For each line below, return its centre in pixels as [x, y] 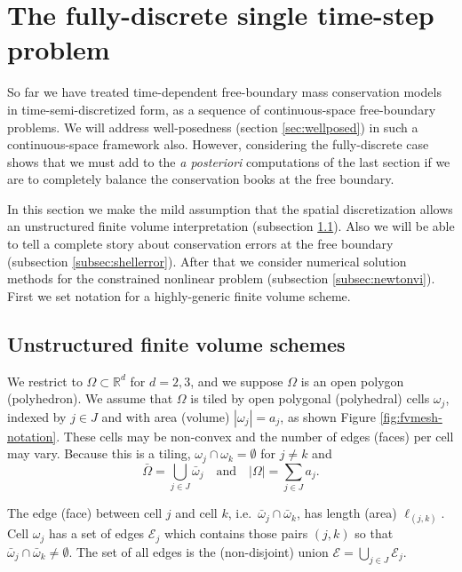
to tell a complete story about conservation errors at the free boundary [200, 244]
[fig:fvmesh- [411, 416]
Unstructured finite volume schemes [176, 343]
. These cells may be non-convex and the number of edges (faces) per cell [255, 436]
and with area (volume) [166, 416]
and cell [196, 513]
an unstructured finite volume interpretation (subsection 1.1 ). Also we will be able [231, 226]
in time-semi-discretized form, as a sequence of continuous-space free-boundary [222, 109]
